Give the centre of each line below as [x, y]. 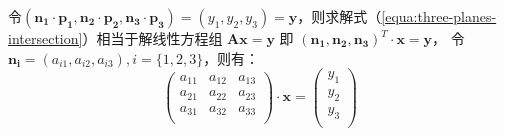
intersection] [45, 38]
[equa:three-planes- [439, 16]
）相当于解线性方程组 [152, 38]
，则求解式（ [339, 16]
